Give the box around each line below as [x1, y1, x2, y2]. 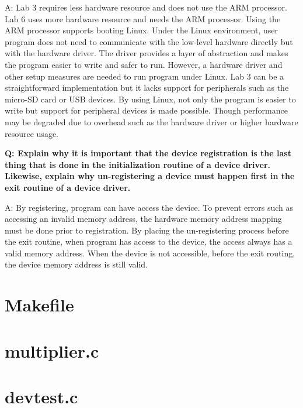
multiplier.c [5, 338, 99, 362]
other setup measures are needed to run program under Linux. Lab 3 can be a [5, 70, 284, 82]
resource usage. [5, 127, 58, 139]
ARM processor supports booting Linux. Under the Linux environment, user [5, 24, 278, 36]
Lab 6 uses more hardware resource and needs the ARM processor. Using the [5, 12, 281, 25]
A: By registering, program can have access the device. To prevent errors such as [5, 201, 294, 213]
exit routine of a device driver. [5, 181, 131, 193]
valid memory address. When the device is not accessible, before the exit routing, [5, 246, 295, 259]
